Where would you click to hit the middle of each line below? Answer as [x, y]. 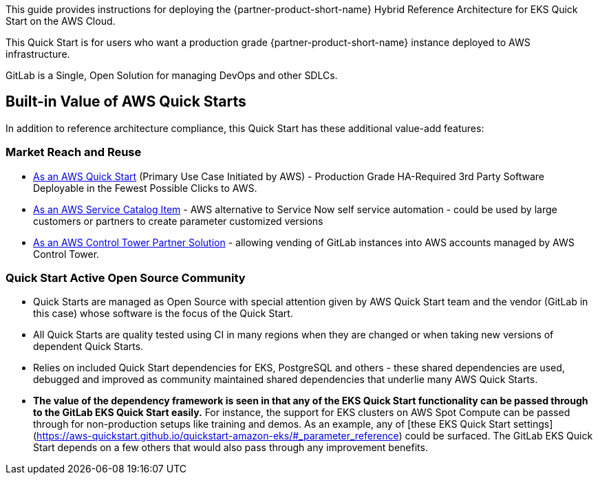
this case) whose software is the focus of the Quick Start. [163, 314]
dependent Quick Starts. [88, 347]
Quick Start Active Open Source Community [126, 277]
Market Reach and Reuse [74, 152]
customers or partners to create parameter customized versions [178, 221]
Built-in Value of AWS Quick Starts [126, 102]
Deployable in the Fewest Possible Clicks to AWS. [145, 188]
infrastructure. [38, 54]
